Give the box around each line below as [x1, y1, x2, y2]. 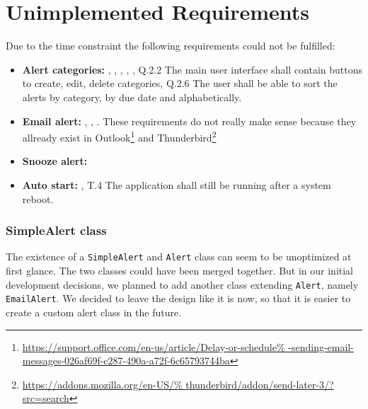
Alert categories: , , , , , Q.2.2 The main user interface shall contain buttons [22, 62, 363, 76]
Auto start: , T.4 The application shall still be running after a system [22, 177, 331, 192]
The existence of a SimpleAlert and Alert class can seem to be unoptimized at [6, 249, 352, 264]
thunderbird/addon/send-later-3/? [185, 376, 334, 391]
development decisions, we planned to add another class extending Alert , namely [6, 277, 359, 292]
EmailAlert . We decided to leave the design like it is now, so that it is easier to [6, 291, 351, 306]
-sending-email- [288, 339, 354, 354]
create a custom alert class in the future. [6, 304, 182, 319]
